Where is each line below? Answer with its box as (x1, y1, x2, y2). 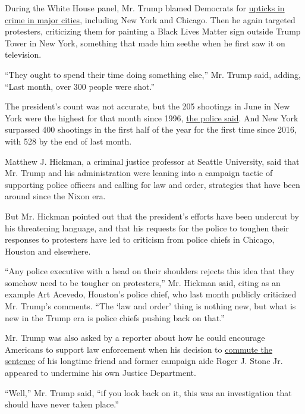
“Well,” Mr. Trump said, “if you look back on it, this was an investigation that (5, 386, 292, 399)
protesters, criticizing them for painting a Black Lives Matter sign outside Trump (5, 25, 301, 37)
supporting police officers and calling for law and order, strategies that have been (5, 178, 300, 190)
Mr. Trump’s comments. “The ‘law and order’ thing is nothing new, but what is (5, 300, 296, 312)
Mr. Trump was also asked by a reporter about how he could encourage (5, 331, 265, 344)
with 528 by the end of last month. (5, 134, 132, 147)
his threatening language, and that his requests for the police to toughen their (5, 221, 289, 234)
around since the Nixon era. (5, 190, 106, 202)
